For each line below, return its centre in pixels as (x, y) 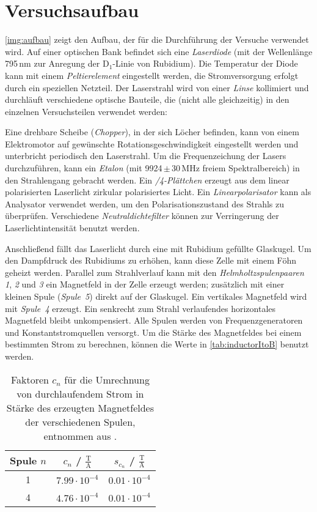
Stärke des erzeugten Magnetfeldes (80, 407)
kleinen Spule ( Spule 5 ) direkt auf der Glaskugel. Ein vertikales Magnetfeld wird (156, 296)
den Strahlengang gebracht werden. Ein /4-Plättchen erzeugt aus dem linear (147, 180)
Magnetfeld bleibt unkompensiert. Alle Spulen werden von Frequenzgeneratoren (154, 320)
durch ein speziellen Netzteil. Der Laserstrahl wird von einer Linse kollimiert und (157, 87)
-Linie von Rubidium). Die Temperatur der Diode (205, 63)
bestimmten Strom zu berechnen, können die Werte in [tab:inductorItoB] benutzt (157, 344)
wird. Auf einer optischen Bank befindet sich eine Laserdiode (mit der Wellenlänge (159, 51)
